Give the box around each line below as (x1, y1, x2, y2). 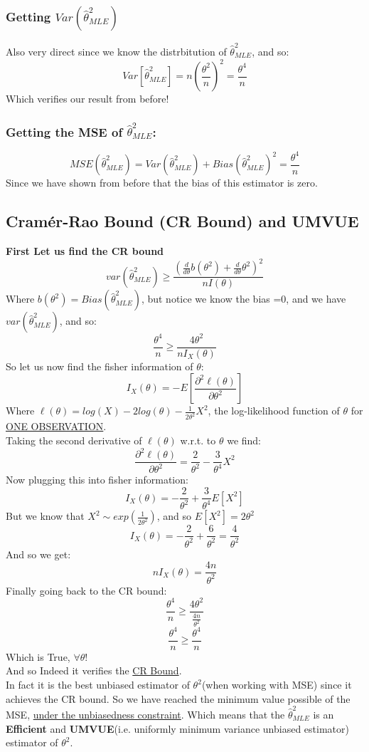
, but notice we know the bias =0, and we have (141, 291, 346, 306)
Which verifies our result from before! (6, 91, 169, 106)
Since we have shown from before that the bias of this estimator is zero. (6, 175, 318, 190)
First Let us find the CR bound (6, 244, 164, 258)
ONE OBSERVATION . (6, 419, 107, 434)
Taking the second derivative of (6, 432, 142, 447)
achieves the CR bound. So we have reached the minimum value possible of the (6, 691, 351, 706)
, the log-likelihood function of (208, 403, 340, 418)
